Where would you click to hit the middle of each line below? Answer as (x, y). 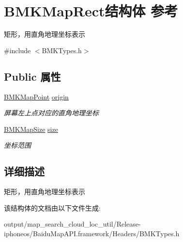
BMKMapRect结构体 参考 (91, 11)
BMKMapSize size (31, 129)
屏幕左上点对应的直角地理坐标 (51, 113)
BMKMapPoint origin (36, 96)
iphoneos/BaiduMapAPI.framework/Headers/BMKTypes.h (92, 233)
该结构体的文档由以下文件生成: (52, 207)
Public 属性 (32, 76)
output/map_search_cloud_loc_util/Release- (72, 224)
